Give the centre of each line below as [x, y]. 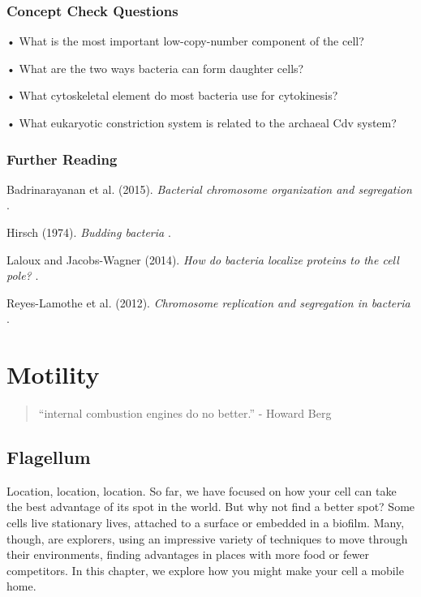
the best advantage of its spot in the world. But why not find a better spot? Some [211, 507]
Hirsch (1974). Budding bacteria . [89, 232]
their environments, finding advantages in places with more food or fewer [188, 554]
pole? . [23, 275]
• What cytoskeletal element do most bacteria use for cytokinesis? [172, 95]
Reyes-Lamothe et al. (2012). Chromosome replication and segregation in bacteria [208, 302]
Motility [53, 374]
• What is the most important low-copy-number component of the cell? [185, 41]
